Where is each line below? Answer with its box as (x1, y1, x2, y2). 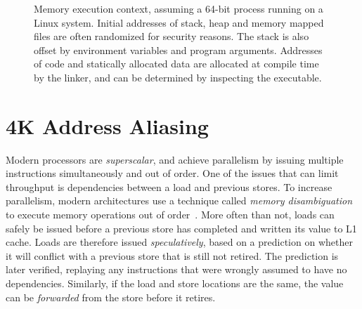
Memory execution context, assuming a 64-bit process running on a (34, 1, 323, 15)
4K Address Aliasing (6, 111, 209, 140)
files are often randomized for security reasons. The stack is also (34, 29, 309, 44)
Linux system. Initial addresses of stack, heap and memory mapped (34, 15, 324, 29)
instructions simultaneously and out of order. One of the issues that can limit (6, 166, 339, 180)
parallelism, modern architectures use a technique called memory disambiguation (6, 193, 353, 208)
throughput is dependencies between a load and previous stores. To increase (6, 179, 332, 194)
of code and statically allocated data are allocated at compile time (34, 56, 319, 71)
